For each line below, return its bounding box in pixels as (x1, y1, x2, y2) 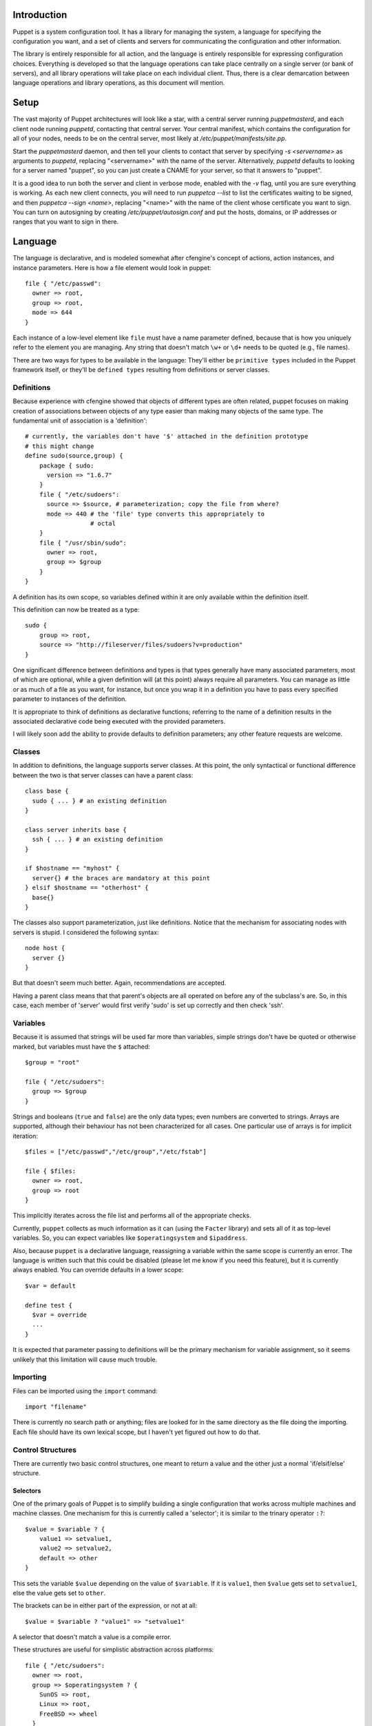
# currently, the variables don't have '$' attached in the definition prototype (25, 432, 309, 440)
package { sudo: (39, 461, 94, 469)
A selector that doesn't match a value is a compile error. (12, 1633, 172, 1641)
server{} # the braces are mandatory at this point (32, 874, 210, 882)
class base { (25, 787, 69, 795)
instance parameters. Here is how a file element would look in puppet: (12, 263, 211, 272)
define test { (25, 1301, 72, 1309)
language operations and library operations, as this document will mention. (12, 79, 225, 87)
